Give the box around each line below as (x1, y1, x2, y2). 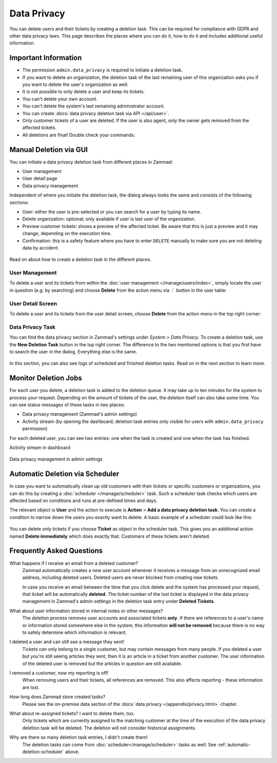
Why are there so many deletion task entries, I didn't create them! (9, 734, 148, 740)
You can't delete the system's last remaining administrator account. (22, 103, 165, 109)
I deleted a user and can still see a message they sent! (9, 638, 125, 645)
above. (65, 749, 80, 755)
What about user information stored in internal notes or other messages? (9, 608, 164, 614)
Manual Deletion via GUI (9, 145, 88, 154)
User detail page (22, 175, 57, 182)
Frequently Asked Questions (9, 546, 103, 555)
